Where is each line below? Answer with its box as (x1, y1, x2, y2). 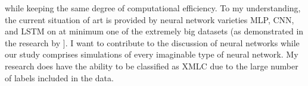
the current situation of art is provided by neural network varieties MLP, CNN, (5, 13, 294, 26)
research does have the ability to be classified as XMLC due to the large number (5, 59, 298, 72)
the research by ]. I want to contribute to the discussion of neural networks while (5, 36, 300, 49)
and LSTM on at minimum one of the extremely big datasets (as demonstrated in (5, 25, 304, 37)
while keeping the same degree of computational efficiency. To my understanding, (5, 2, 301, 14)
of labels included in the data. (5, 71, 114, 84)
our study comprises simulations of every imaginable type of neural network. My (5, 48, 298, 60)
